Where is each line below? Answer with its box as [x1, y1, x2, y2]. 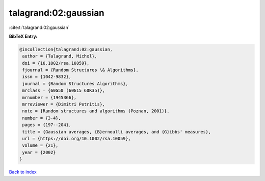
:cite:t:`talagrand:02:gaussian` [9, 25, 70, 30]
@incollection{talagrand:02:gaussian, [19, 47, 113, 52]
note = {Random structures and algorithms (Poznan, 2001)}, [22, 108, 170, 114]
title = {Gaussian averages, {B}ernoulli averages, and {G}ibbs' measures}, [22, 129, 211, 134]
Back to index [9, 169, 37, 175]
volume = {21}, [22, 143, 59, 148]
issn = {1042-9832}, [22, 74, 72, 79]
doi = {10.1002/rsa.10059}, [22, 60, 90, 66]
